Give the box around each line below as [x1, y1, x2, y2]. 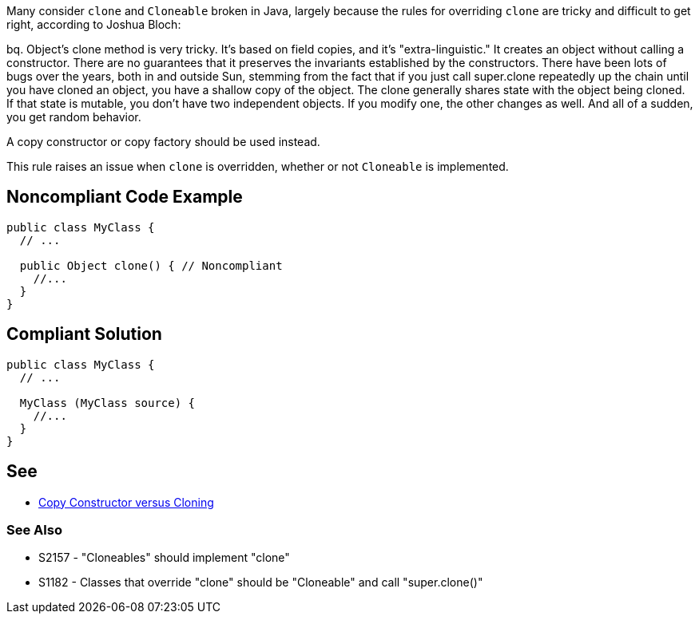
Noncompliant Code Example [6, 187, 243, 207]
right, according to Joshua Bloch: [6, 18, 181, 31]
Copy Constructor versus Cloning [38, 495, 214, 509]
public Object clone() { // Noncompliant [19, 259, 283, 272]
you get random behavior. [6, 110, 141, 124]
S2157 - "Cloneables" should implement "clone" [38, 551, 290, 565]
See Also [6, 521, 62, 538]
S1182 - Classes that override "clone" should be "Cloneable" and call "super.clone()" [38, 575, 483, 590]
